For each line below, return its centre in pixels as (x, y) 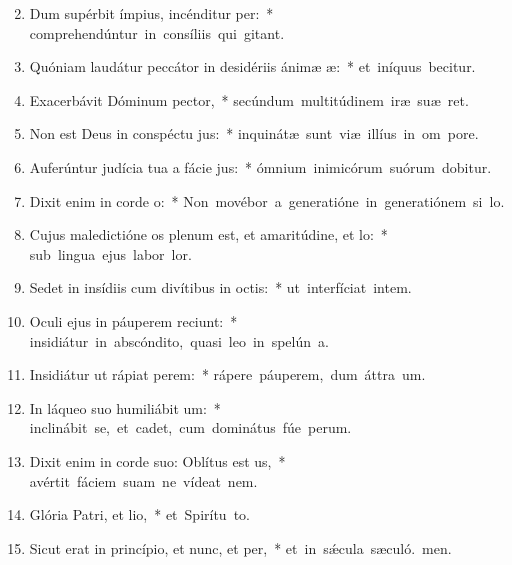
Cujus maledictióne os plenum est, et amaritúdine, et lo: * (208, 234)
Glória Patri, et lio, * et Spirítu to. (139, 514)
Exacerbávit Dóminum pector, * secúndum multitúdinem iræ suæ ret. (249, 99)
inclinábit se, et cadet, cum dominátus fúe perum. (190, 427)
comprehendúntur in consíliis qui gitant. (157, 32)
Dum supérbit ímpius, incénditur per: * (151, 13)
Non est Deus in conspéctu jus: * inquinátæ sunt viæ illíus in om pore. (254, 133)
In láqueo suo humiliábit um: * (125, 407)
